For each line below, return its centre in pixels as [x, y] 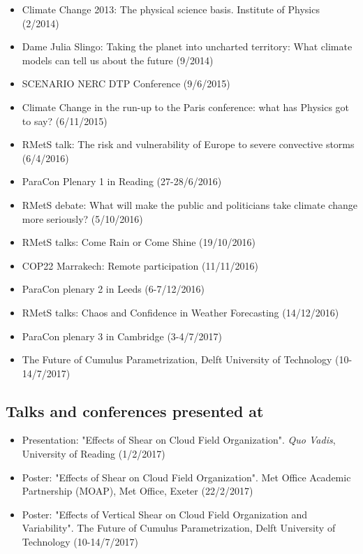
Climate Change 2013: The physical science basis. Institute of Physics [171, 9]
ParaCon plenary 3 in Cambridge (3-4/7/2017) [122, 336]
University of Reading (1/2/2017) [94, 454]
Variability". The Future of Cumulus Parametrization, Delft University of [179, 528]
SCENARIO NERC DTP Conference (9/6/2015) [126, 83]
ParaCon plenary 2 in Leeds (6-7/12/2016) [113, 289]
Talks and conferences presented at [135, 410]
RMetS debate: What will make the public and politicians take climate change [190, 204]
